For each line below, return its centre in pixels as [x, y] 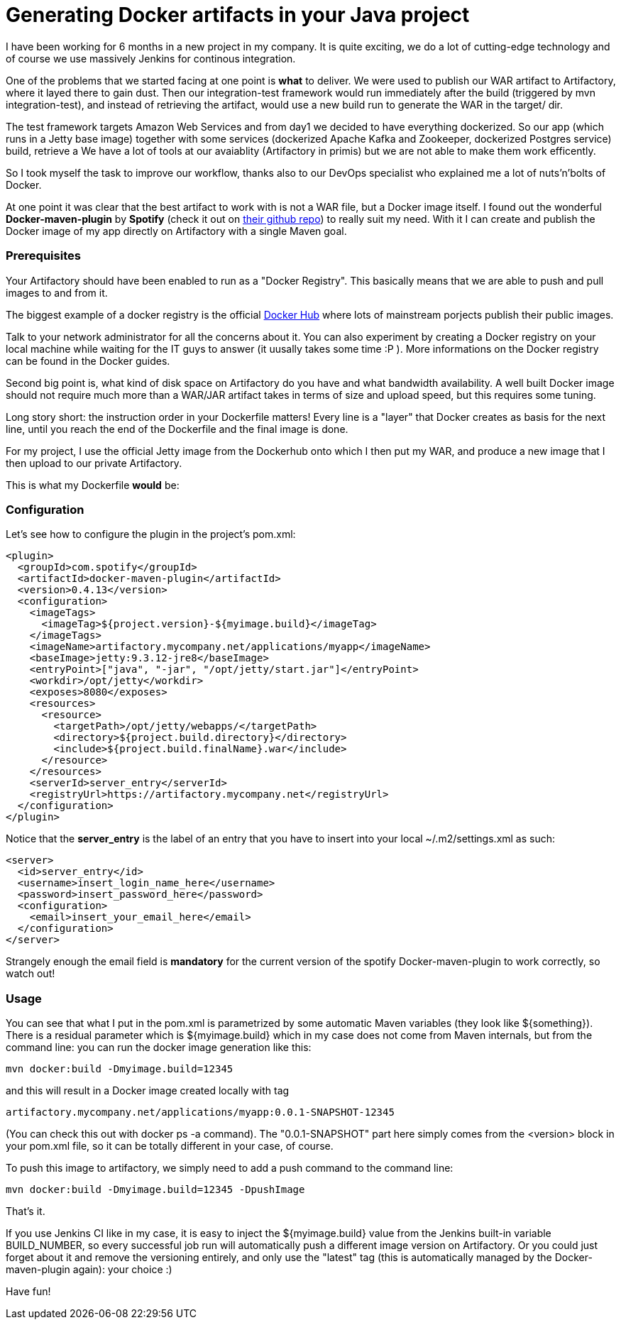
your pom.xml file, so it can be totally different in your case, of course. [170, 1146]
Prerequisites [43, 256]
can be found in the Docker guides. [88, 361]
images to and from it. [57, 292]
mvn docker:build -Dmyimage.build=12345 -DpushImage [155, 1189]
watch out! [31, 974]
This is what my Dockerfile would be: [93, 485]
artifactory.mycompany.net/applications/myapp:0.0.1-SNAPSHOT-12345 [200, 1112]
